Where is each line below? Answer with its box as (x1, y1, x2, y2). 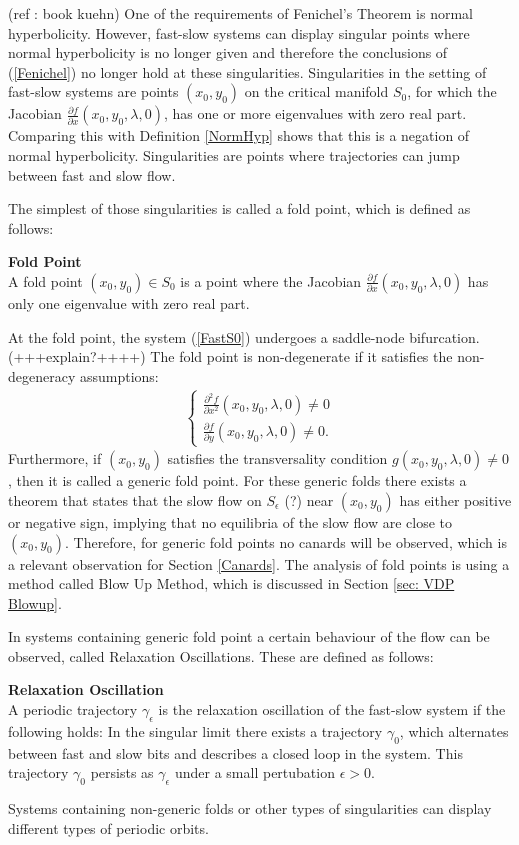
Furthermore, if (8, 448, 102, 469)
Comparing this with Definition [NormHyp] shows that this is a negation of (8, 125, 470, 146)
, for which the (407, 81, 497, 102)
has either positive (399, 489, 512, 510)
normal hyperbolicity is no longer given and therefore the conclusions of (8, 42, 448, 63)
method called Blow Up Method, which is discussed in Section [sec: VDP (8, 573, 455, 594)
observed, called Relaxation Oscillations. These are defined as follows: (8, 645, 434, 666)
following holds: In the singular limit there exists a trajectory (8, 720, 383, 741)
